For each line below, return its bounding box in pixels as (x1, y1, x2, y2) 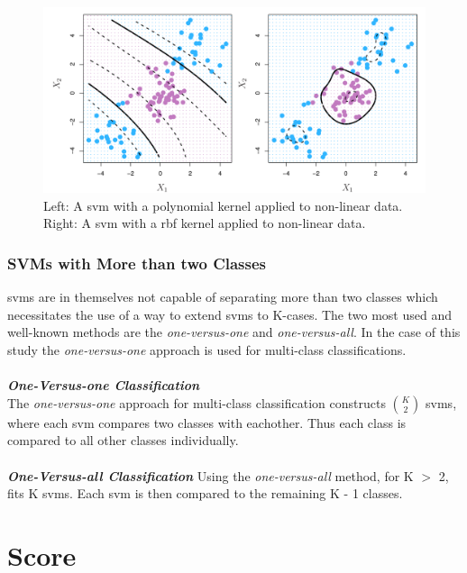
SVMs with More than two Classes (7, 251, 267, 274)
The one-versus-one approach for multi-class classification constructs (7, 393, 386, 412)
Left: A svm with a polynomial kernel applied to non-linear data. (43, 196, 403, 214)
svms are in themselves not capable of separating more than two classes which (7, 287, 438, 306)
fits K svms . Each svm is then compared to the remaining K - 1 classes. (7, 484, 403, 503)
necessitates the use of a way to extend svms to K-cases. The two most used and (7, 305, 452, 323)
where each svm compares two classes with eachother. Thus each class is (7, 413, 407, 432)
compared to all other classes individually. (7, 431, 239, 450)
